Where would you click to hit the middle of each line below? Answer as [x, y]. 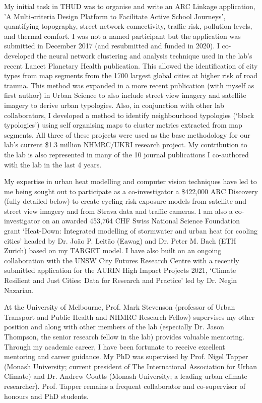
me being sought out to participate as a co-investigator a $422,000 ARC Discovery [131, 191]
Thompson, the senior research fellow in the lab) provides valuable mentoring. [124, 336]
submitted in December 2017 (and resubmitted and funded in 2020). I [112, 46]
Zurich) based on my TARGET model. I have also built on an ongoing [113, 250]
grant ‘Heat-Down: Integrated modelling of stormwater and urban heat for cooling [131, 231]
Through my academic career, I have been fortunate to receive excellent [115, 346]
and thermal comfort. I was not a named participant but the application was [122, 36]
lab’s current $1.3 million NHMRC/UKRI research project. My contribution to [126, 145]
